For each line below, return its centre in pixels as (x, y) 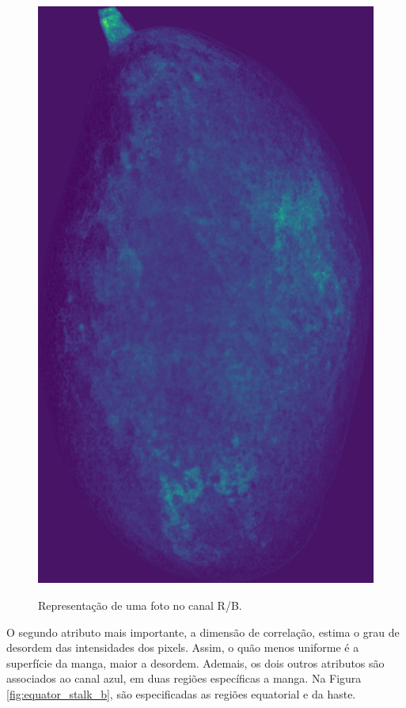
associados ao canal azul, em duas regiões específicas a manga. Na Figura (184, 678)
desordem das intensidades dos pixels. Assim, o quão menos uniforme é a (183, 647)
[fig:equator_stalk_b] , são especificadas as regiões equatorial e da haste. (181, 694)
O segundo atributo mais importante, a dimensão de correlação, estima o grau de (203, 632)
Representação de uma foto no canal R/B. (140, 605)
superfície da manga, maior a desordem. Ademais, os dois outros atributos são (195, 662)
